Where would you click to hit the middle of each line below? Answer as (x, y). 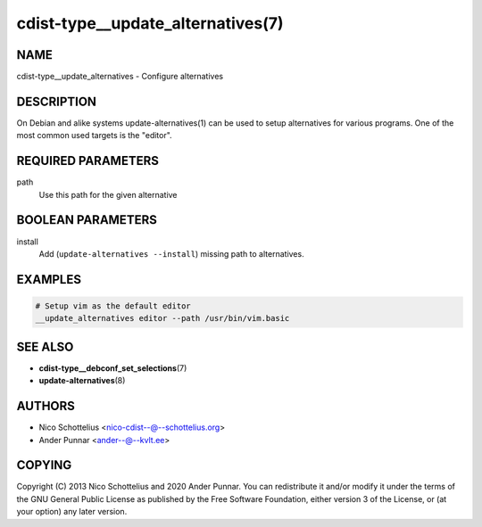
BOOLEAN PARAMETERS (87, 220)
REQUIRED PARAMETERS (88, 161)
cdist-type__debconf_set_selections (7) (113, 368)
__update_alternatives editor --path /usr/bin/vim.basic (162, 318)
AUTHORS (46, 406)
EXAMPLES (49, 280)
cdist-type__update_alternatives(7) (150, 23)
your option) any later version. (72, 512)
